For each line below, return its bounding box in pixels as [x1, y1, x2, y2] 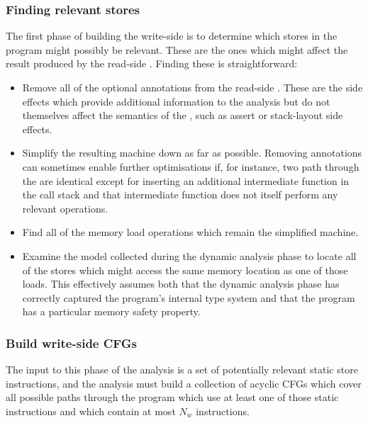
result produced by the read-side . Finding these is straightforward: [6, 56, 298, 71]
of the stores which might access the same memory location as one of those [22, 262, 348, 277]
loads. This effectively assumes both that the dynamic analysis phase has [22, 276, 340, 291]
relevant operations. [22, 201, 108, 215]
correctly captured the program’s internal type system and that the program [22, 290, 355, 305]
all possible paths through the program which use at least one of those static [6, 390, 339, 405]
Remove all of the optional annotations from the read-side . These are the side [22, 80, 363, 94]
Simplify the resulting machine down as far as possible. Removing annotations [22, 145, 362, 160]
